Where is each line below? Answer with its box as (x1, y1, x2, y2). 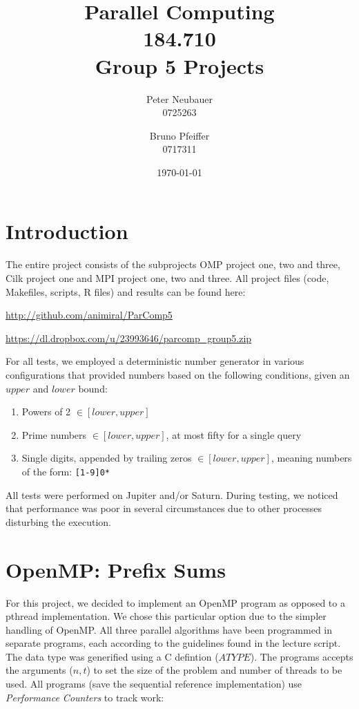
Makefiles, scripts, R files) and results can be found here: (6, 284, 246, 299)
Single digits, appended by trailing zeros (21, 451, 192, 465)
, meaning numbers (271, 451, 352, 465)
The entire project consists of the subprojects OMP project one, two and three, (6, 257, 340, 272)
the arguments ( (6, 663, 73, 677)
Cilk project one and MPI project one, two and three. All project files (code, (6, 271, 329, 285)
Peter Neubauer (146, 91, 213, 106)
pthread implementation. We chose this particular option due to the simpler (6, 609, 327, 623)
